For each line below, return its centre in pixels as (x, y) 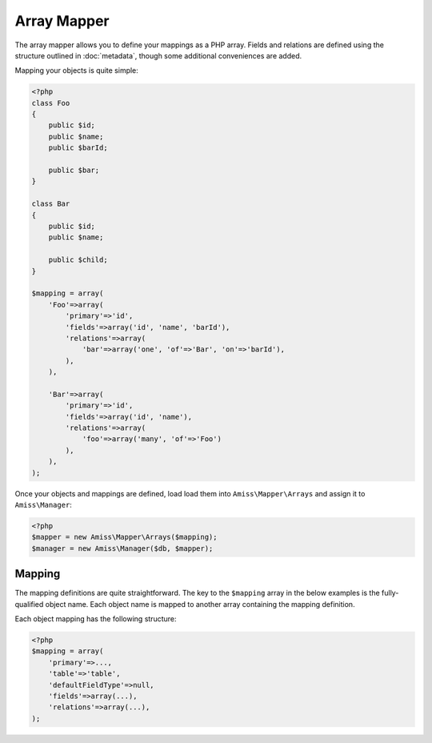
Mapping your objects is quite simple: (77, 70)
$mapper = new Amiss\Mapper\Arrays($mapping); (124, 537)
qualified (29, 604)
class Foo (51, 103)
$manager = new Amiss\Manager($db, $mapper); (122, 548)
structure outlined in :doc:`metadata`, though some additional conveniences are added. (158, 55)
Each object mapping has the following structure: (96, 619)
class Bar (51, 204)
